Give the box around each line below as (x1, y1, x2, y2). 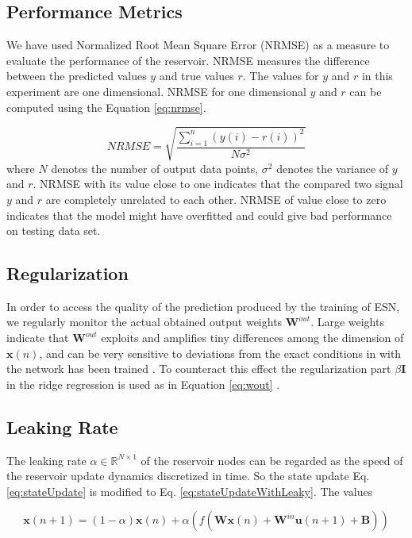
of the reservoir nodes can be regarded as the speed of (141, 452, 403, 468)
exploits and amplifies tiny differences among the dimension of (101, 329, 404, 346)
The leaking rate (6, 452, 87, 468)
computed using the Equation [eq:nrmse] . (6, 98, 206, 115)
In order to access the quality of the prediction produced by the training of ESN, (6, 298, 400, 314)
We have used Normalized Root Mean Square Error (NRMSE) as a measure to (6, 37, 390, 53)
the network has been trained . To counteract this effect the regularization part (6, 360, 391, 377)
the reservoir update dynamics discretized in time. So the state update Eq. (6, 467, 370, 484)
